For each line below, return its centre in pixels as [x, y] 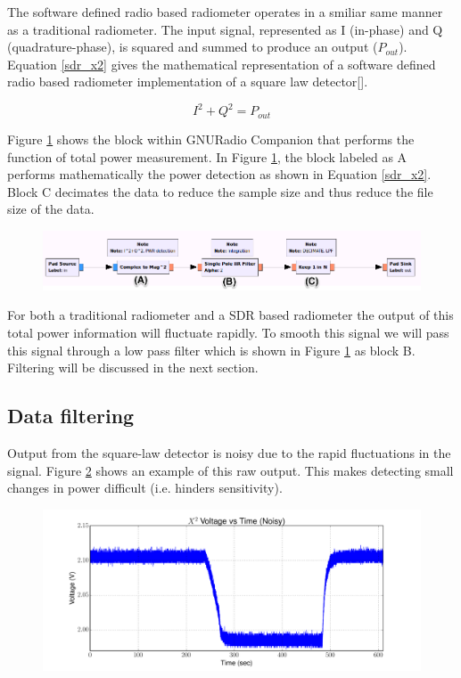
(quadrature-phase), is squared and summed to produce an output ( [193, 47]
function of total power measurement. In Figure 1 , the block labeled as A [207, 156]
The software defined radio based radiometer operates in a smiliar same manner [225, 12]
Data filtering [71, 416]
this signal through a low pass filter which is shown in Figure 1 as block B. [211, 350]
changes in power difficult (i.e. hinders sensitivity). [145, 488]
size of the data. [51, 209]
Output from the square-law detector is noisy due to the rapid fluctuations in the [229, 453]
